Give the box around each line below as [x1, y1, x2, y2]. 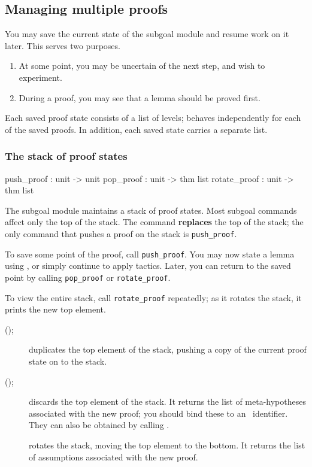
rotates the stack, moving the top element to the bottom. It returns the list [29, 438, 305, 451]
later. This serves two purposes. [5, 39, 120, 51]
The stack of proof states [5, 148, 128, 163]
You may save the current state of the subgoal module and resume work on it [5, 28, 289, 40]
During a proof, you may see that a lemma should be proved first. [19, 91, 260, 104]
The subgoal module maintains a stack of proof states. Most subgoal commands [5, 204, 297, 216]
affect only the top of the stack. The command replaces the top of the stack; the [5, 216, 304, 228]
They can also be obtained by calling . [29, 419, 169, 431]
